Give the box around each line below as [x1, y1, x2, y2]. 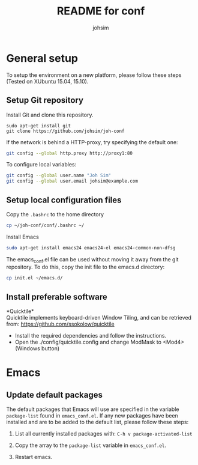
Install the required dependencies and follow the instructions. [14, 332, 167, 339]
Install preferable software [6, 291, 107, 302]
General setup [6, 51, 78, 65]
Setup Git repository [6, 95, 84, 106]
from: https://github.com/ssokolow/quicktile [6, 320, 115, 328]
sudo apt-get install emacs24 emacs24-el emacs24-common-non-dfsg [6, 245, 176, 251]
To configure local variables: [6, 161, 77, 168]
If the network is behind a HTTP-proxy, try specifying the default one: [6, 138, 178, 145]
